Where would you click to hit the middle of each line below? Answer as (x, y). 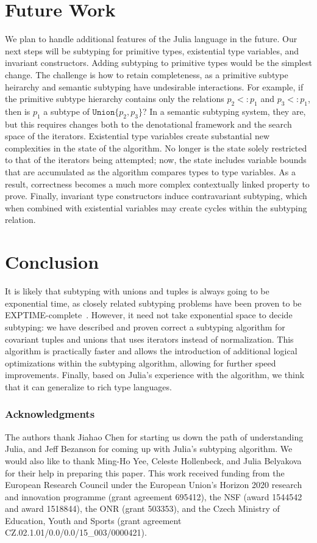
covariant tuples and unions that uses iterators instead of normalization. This (149, 339)
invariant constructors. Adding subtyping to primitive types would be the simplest (158, 63)
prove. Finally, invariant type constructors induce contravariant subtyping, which (156, 196)
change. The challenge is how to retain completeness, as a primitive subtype (147, 74)
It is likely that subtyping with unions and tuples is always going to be (137, 291)
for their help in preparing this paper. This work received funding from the (145, 472)
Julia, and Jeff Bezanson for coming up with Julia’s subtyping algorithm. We (149, 449)
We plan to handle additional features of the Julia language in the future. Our (151, 39)
